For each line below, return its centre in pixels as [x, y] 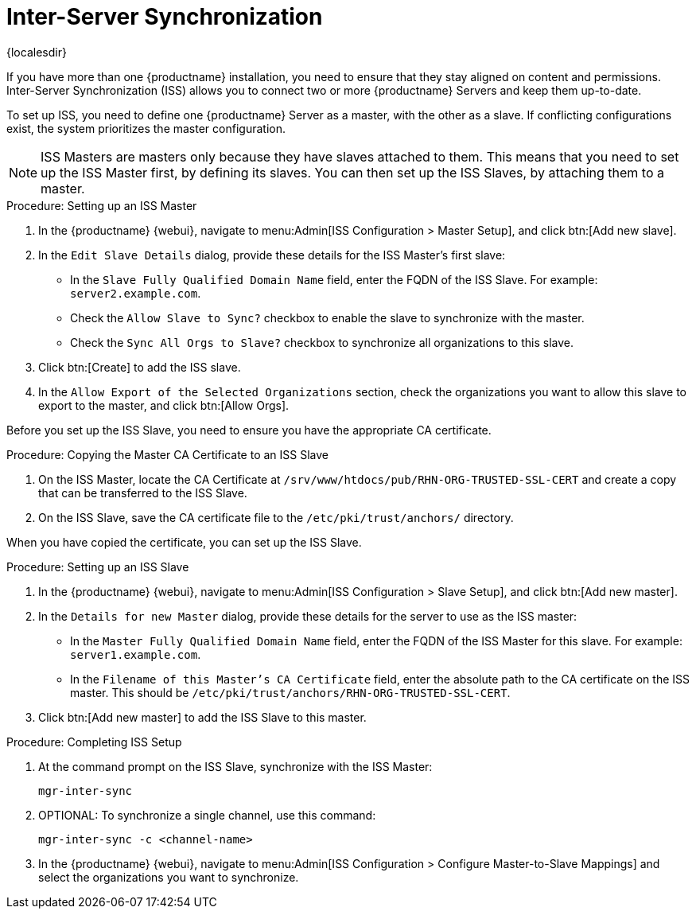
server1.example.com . [136, 654]
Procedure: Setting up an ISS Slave [98, 567]
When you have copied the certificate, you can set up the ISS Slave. [184, 542]
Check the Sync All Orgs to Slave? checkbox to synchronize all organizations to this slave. [322, 342]
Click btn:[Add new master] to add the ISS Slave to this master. [202, 717]
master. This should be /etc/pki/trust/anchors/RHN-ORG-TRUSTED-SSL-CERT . [290, 692]
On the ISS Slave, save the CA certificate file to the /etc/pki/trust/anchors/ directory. [276, 517]
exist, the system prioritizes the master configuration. [146, 128]
